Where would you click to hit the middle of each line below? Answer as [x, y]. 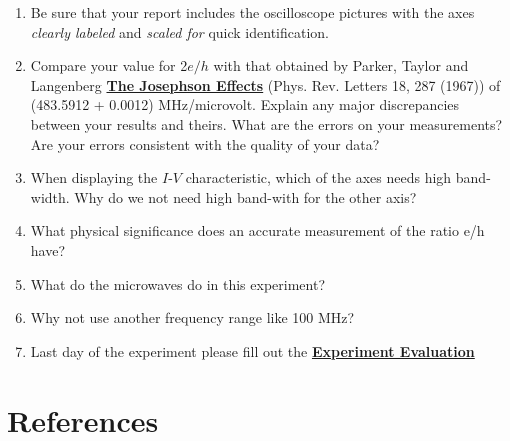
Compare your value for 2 [109, 65]
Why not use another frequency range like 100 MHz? [192, 317]
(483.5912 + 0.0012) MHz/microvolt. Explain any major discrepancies [245, 104]
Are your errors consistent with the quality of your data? [205, 143]
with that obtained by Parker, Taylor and [341, 65]
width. [50, 196]
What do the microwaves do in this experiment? [178, 283]
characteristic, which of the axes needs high [318, 177]
